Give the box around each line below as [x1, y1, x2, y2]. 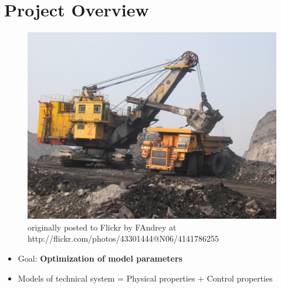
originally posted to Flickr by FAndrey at [28, 221, 177, 233]
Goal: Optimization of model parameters [18, 252, 182, 264]
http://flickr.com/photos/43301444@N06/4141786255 [28, 232, 219, 245]
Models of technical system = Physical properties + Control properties [18, 272, 273, 284]
